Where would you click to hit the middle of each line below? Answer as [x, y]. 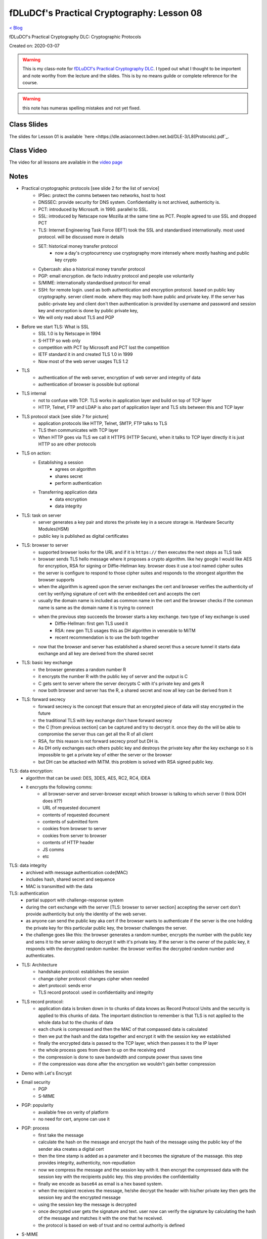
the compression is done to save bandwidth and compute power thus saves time [120, 1057]
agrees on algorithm [75, 469]
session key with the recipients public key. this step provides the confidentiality [119, 1177]
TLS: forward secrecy [44, 699]
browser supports [56, 580]
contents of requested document [76, 815]
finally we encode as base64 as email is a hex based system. [101, 1183]
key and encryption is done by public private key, [88, 311]
